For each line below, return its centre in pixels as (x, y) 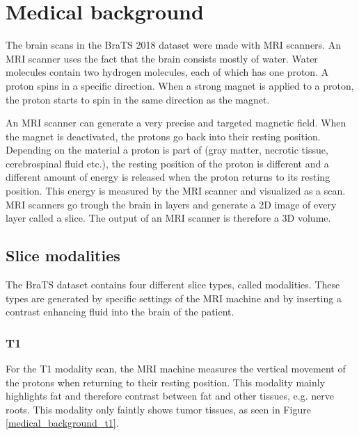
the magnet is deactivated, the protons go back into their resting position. (163, 136)
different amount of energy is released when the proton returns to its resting (168, 177)
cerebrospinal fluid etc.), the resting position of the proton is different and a (167, 163)
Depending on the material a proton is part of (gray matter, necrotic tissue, (167, 150)
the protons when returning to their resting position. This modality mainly (166, 382)
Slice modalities (63, 255)
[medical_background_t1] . (62, 423)
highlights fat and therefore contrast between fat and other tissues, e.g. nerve (170, 396)
